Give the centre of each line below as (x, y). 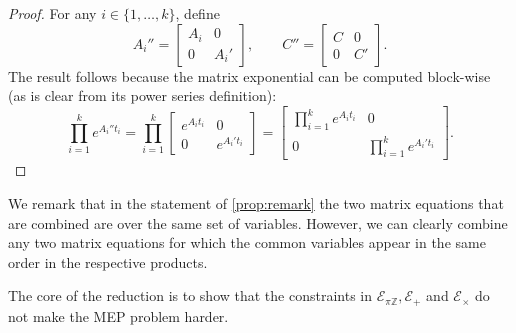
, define (197, 13)
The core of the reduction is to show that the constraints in (190, 295)
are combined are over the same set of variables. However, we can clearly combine (258, 222)
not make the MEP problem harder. (118, 315)
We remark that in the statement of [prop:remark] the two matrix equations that (256, 203)
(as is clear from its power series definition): (142, 95)
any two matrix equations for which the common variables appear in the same (247, 242)
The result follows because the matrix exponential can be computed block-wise (249, 75)
